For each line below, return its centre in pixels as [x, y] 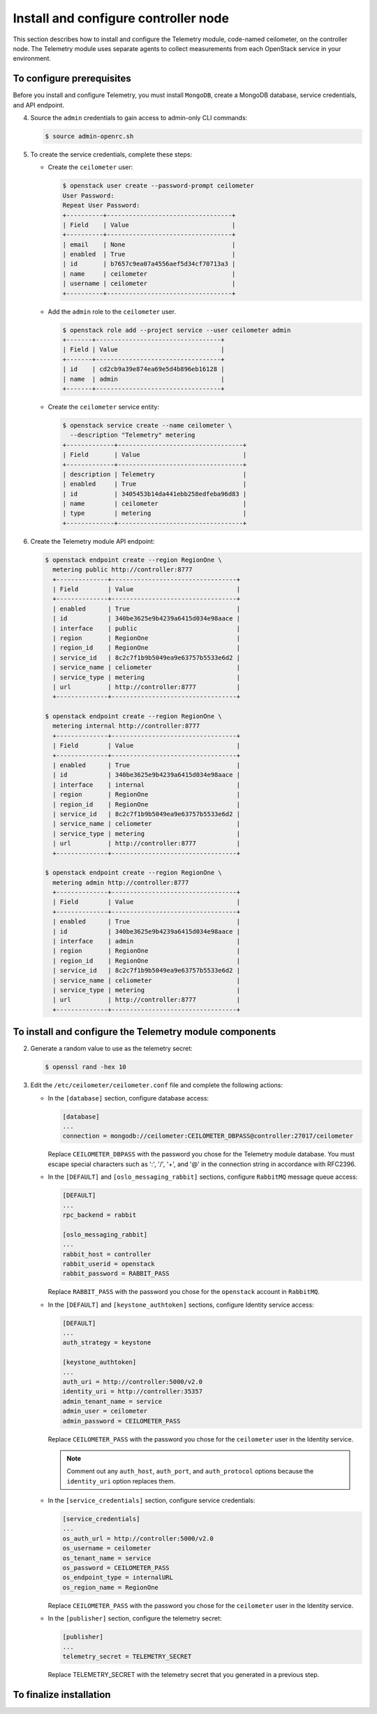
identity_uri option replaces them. [121, 1481]
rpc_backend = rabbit [99, 1215]
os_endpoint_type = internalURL [118, 1578]
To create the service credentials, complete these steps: [111, 154]
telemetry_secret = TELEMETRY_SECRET [127, 1656]
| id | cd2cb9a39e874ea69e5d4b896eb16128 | [143, 369]
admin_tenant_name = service [112, 1401]
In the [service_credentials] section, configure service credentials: [151, 1501]
